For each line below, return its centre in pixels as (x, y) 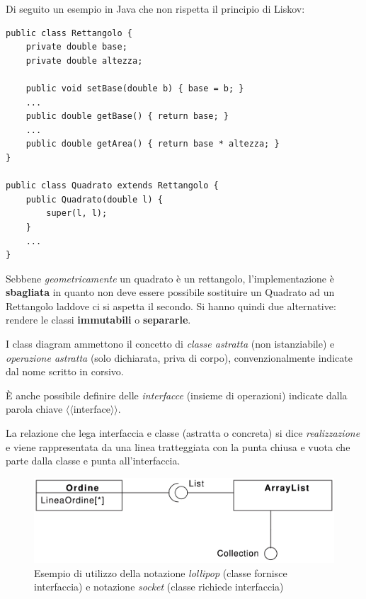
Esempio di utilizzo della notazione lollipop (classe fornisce (161, 572)
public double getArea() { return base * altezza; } (153, 144)
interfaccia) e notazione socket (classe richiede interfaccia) (159, 587)
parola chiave (34, 409)
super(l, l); (77, 213)
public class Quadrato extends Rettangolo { (112, 186)
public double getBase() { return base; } (127, 116)
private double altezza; (84, 61)
